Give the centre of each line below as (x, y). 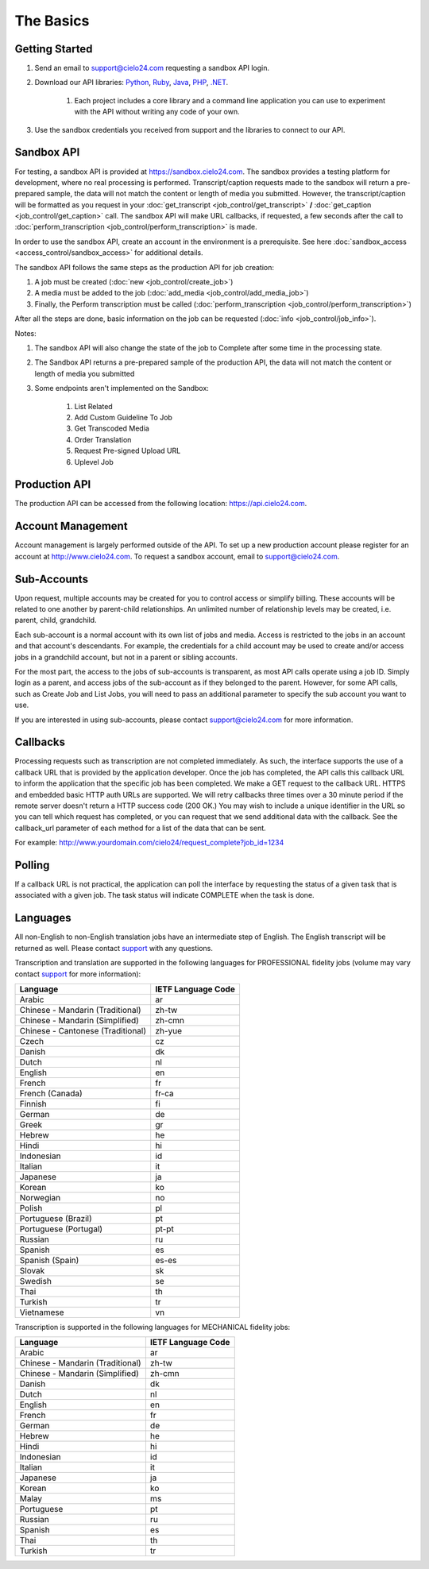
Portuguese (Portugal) (61, 1229)
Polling (32, 865)
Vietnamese (42, 1312)
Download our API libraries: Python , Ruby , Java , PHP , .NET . (131, 83)
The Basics (52, 21)
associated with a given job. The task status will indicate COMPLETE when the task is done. (164, 895)
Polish (31, 1208)
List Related (93, 406)
